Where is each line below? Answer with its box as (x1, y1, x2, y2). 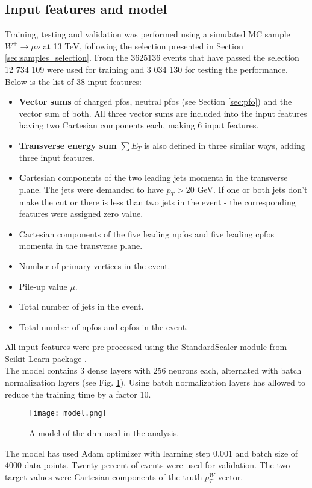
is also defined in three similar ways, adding (144, 139, 305, 151)
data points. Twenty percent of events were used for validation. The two (24, 458, 290, 471)
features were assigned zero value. (19, 207, 143, 220)
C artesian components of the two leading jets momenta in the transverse (19, 171, 288, 184)
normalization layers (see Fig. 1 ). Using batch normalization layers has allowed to (5, 376, 305, 389)
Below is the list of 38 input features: (5, 75, 142, 87)
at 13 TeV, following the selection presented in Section (43, 39, 243, 52)
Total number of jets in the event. (19, 300, 144, 313)
